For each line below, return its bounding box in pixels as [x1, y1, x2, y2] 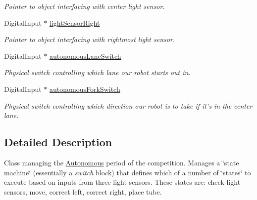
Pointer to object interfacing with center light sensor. [4, 1, 165, 11]
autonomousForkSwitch [50, 83, 120, 94]
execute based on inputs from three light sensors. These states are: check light [4, 177, 241, 187]
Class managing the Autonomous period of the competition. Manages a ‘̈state [4, 157, 239, 167]
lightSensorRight [50, 17, 100, 28]
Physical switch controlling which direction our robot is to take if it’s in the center [4, 100, 253, 111]
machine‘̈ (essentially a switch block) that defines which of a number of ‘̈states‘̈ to [4, 167, 251, 177]
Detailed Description [4, 134, 112, 150]
